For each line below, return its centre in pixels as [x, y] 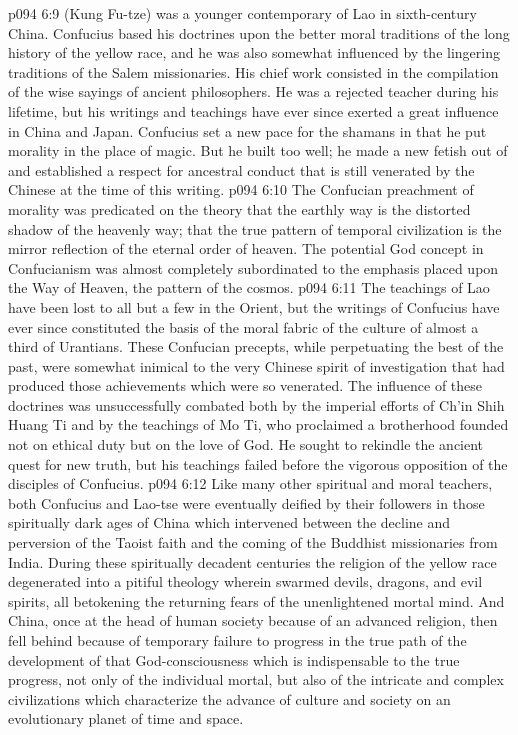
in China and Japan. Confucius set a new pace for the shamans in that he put [247, 130]
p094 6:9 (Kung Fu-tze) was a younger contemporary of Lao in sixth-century [242, 13]
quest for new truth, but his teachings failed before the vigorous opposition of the [258, 463]
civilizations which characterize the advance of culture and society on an [229, 698]
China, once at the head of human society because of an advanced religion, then [253, 620]
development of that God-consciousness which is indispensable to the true [234, 659]
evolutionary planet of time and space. [126, 718]
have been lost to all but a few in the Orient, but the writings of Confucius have [254, 306]
